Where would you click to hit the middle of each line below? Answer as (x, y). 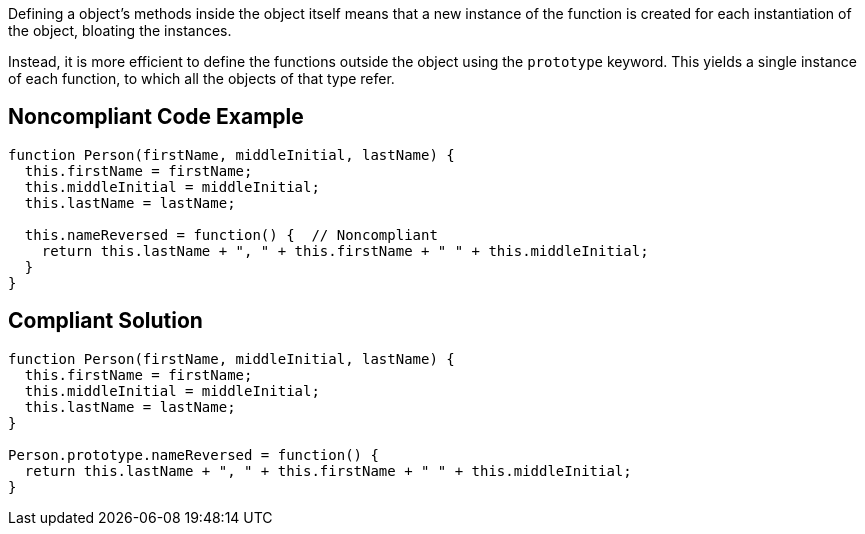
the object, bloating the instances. (120, 30)
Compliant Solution (105, 321)
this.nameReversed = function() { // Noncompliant (231, 234)
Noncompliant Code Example (156, 117)
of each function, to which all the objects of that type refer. (201, 78)
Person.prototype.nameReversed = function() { (193, 454)
